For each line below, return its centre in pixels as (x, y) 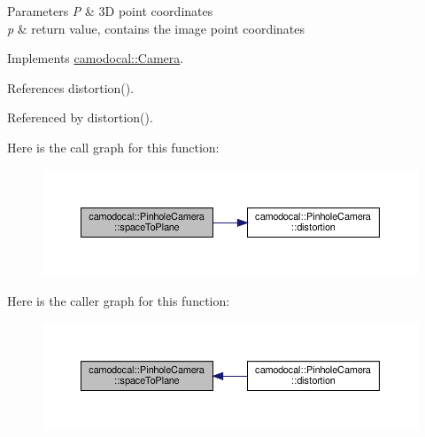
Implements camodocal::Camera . (96, 58)
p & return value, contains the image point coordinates (156, 28)
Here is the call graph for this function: (113, 147)
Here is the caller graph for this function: (119, 301)
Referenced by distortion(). (80, 117)
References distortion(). (71, 87)
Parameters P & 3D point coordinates (110, 11)
